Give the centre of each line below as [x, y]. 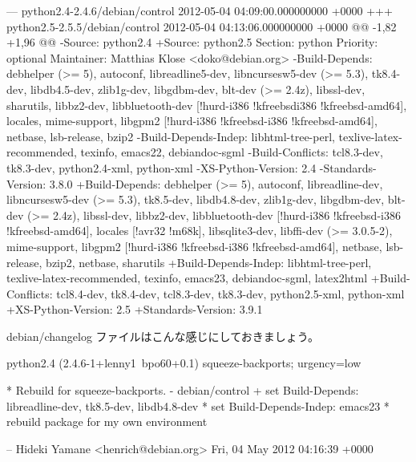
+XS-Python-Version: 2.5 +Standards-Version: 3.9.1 [135, 309]
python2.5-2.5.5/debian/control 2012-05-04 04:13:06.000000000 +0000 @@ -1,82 [202, 26]
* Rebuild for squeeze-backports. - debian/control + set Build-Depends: [183, 390]
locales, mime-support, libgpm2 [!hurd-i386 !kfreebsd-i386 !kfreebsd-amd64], [192, 121]
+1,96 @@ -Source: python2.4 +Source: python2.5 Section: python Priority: [192, 42]
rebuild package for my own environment [107, 421]
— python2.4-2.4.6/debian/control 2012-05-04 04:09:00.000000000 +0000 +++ [200, 10]
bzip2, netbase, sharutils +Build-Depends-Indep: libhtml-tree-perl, [209, 262]
